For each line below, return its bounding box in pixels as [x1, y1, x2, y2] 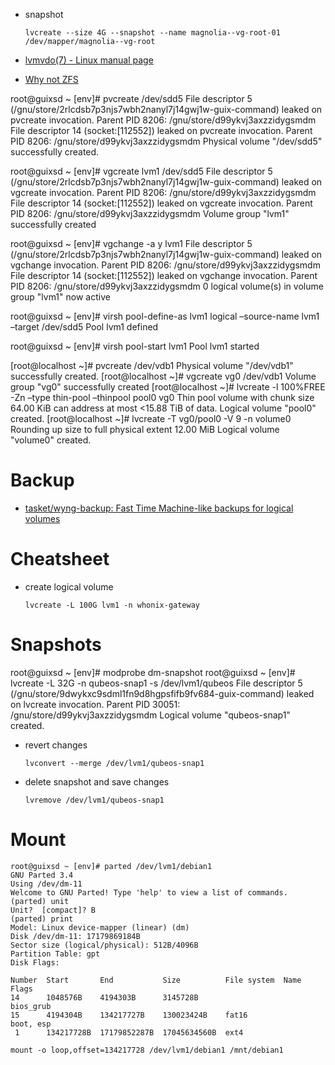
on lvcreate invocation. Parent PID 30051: [10, 698, 181, 710]
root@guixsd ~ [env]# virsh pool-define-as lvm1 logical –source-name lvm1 [10, 310, 320, 322]
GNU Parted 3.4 [10, 870, 74, 880]
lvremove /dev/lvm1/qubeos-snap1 [24, 795, 165, 805]
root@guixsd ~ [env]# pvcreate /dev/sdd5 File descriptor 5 [10, 93, 253, 104]
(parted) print [10, 914, 74, 924]
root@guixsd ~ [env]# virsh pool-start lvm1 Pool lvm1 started [10, 340, 260, 352]
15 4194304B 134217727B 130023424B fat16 [10, 1010, 248, 1020]
